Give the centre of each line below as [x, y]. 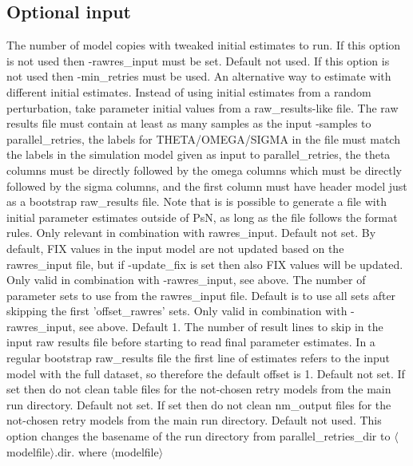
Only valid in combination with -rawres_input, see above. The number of [186, 280]
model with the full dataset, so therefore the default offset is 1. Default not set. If [206, 373]
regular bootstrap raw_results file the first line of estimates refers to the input [198, 358]
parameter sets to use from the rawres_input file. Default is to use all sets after [201, 295]
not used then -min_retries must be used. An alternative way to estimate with [199, 76]
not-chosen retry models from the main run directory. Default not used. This [194, 420]
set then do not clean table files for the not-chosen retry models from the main [199, 389]
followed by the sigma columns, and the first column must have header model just [207, 186]
